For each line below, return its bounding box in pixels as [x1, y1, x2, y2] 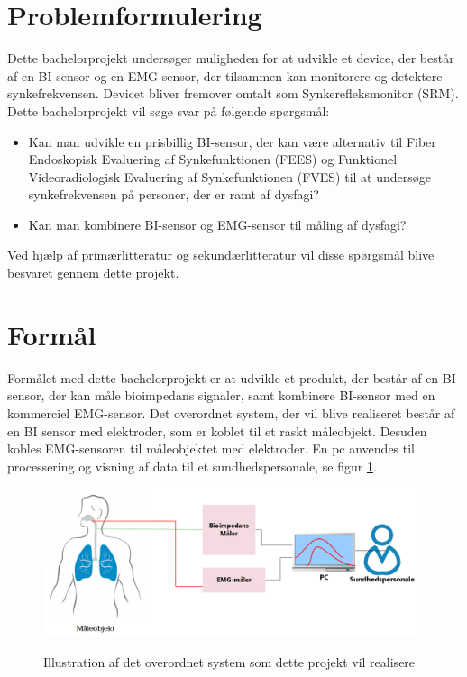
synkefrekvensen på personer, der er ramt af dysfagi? [28, 185, 319, 204]
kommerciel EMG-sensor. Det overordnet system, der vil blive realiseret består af [7, 403, 455, 422]
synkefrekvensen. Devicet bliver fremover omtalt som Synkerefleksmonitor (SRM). [7, 84, 459, 103]
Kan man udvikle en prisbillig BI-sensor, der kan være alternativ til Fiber [28, 132, 436, 151]
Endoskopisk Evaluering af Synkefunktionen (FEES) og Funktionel [28, 150, 398, 169]
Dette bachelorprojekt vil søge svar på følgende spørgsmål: [7, 101, 330, 120]
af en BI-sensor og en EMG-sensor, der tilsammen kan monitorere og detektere [7, 66, 443, 85]
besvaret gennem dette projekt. [7, 263, 179, 282]
